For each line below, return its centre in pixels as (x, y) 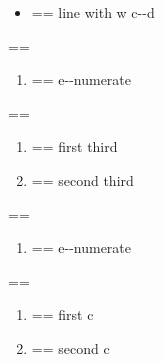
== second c (70, 347)
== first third (74, 146)
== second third (82, 179)
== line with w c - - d (93, 12)
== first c (62, 314)
